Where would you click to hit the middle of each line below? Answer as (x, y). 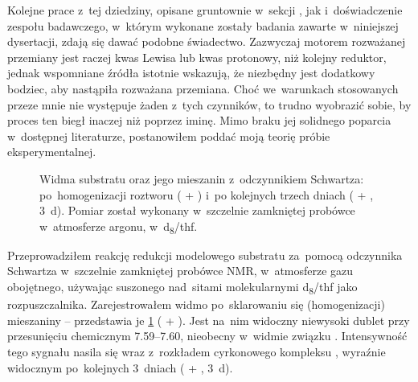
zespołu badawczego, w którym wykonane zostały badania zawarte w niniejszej (203, 25)
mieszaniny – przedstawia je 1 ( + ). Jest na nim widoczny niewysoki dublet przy (209, 320)
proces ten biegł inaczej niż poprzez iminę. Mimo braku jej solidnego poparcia (199, 120)
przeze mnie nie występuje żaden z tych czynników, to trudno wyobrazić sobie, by (209, 104)
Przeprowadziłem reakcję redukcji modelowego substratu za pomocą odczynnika (205, 255)
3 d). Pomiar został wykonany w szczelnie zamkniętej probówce (197, 210)
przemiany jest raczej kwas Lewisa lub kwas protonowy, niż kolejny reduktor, (197, 57)
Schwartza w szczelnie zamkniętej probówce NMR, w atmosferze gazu (180, 271)
